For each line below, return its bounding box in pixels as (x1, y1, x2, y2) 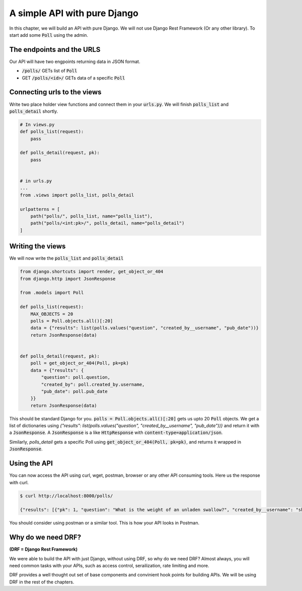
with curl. (9, 479, 29, 485)
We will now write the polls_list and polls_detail (9, 255, 124, 261)
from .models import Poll (20, 290, 84, 295)
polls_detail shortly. (9, 108, 58, 114)
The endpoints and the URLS (9, 45, 101, 54)
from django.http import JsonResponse (20, 276, 116, 281)
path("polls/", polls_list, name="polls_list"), (30, 213, 153, 219)
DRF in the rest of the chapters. (9, 579, 74, 585)
